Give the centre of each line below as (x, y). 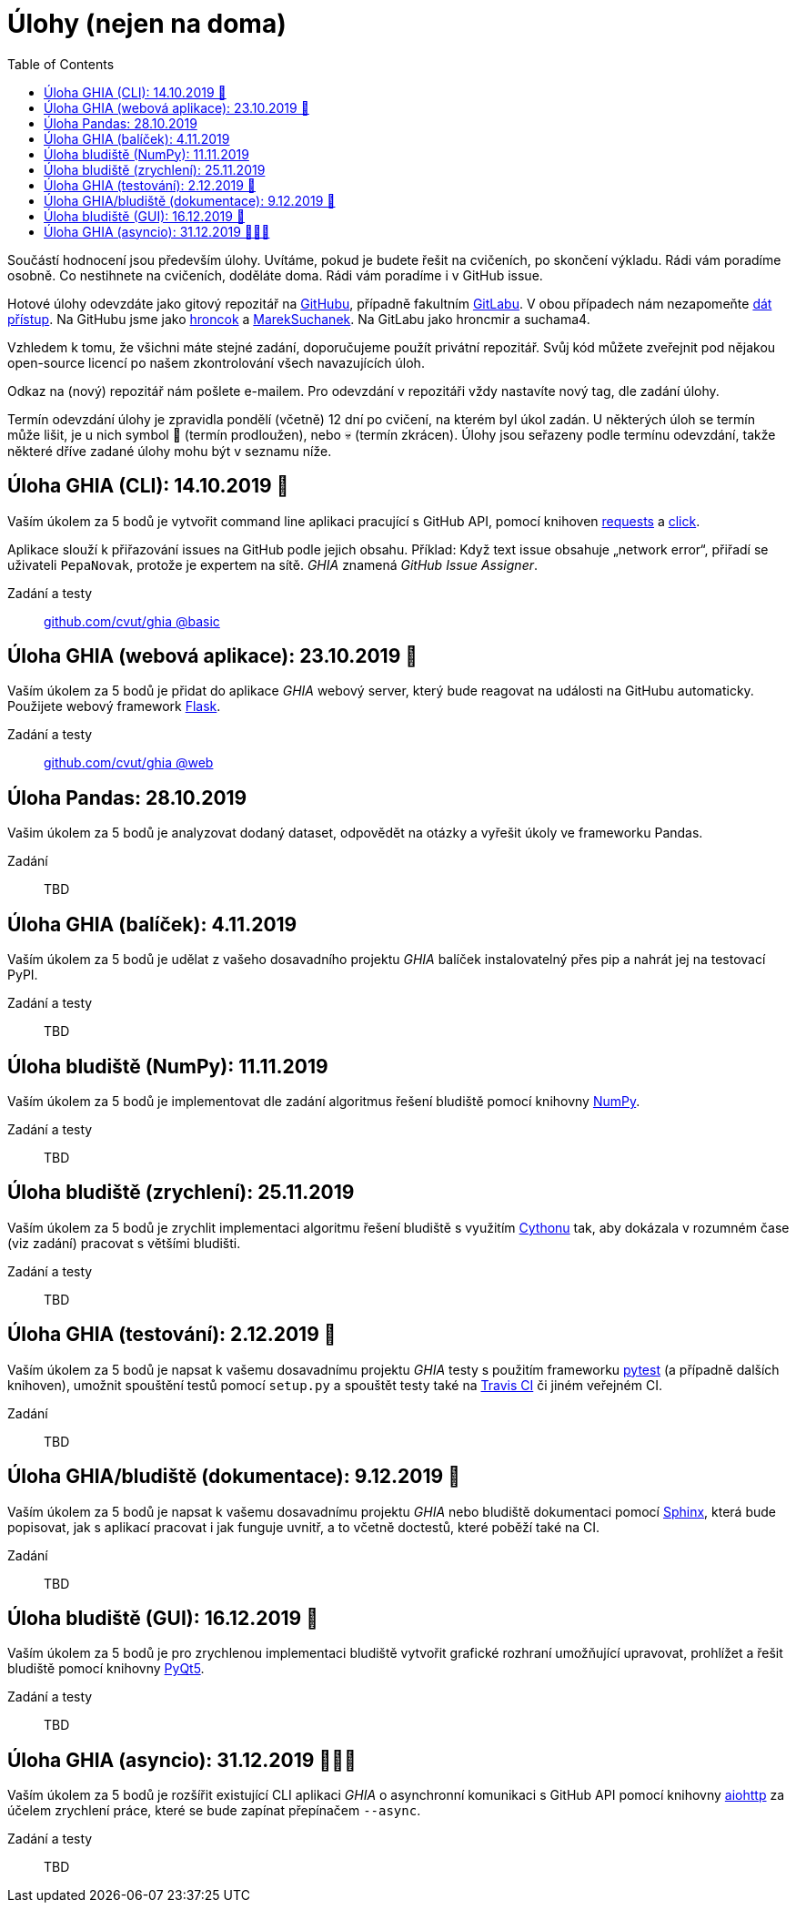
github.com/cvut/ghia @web (129, 763)
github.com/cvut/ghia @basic (132, 621)
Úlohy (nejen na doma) (147, 24)
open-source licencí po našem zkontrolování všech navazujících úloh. (216, 362)
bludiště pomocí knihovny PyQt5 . (106, 1669)
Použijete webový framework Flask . (114, 706)
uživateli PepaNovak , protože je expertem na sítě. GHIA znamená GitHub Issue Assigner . (273, 564)
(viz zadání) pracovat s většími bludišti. (124, 1243)
